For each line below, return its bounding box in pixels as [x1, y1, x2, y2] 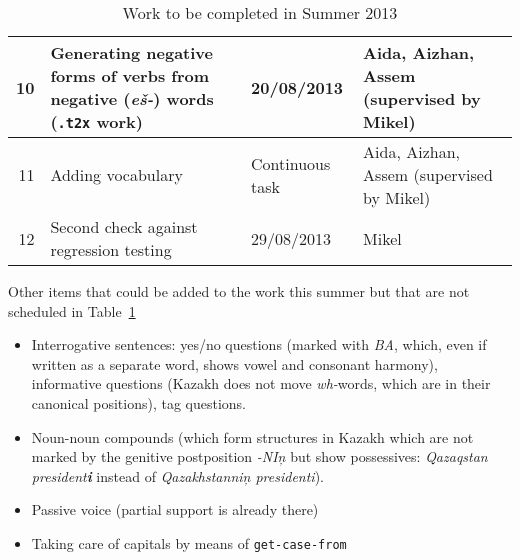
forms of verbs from [50, 64, 210, 87]
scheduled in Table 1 [8, 300, 136, 321]
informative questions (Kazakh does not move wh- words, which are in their [31, 373, 491, 394]
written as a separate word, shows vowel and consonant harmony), [31, 353, 438, 374]
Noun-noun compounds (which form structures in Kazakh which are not [31, 426, 474, 447]
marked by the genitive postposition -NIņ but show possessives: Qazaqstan [31, 446, 488, 467]
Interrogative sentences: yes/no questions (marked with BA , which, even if [31, 334, 487, 355]
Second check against [50, 215, 198, 238]
